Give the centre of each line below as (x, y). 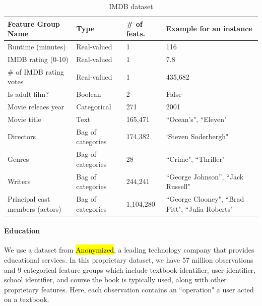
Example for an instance (209, 28)
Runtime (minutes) (37, 47)
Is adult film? (28, 94)
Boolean (89, 94)
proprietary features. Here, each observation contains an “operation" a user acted (129, 289)
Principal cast (29, 199)
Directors (22, 136)
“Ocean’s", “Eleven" (196, 119)
